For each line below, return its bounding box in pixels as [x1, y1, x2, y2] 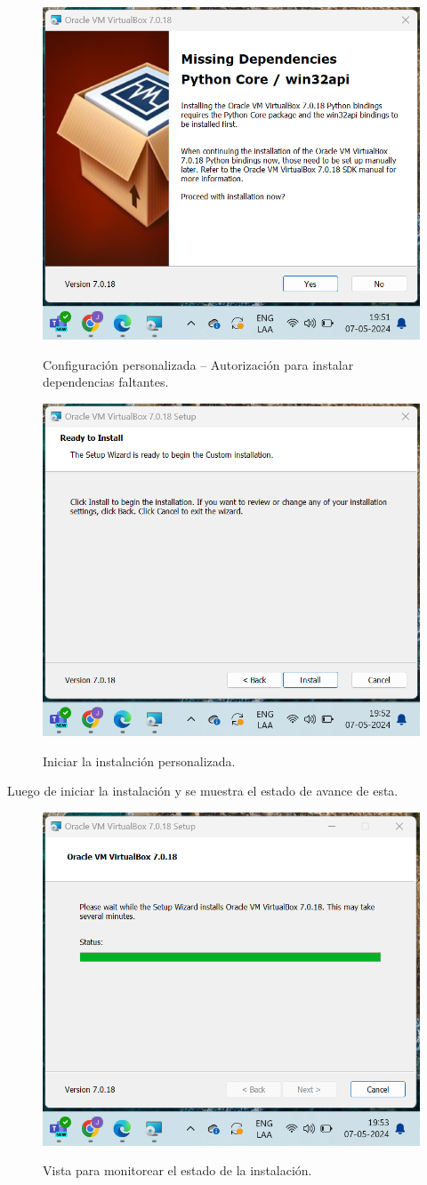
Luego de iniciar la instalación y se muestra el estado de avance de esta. [7, 781, 399, 800]
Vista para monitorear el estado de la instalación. [43, 1161, 312, 1180]
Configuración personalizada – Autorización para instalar [43, 355, 354, 373]
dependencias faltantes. [43, 372, 169, 391]
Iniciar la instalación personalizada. [43, 751, 236, 770]
